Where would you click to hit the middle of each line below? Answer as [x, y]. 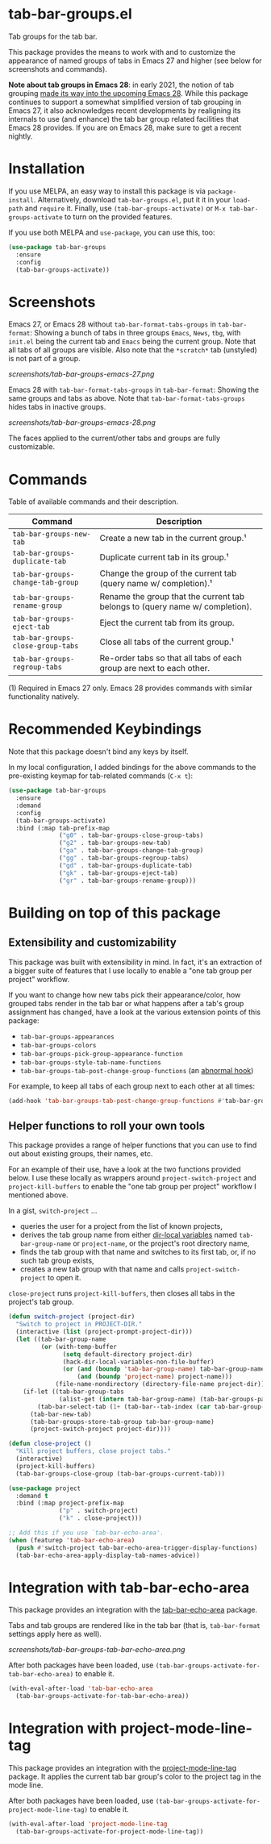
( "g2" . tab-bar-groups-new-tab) [115, 843]
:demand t [32, 1496]
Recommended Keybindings [105, 729]
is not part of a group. [44, 359]
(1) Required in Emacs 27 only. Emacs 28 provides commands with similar [130, 688]
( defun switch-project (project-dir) [72, 1317]
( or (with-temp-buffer [79, 1347]
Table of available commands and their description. [94, 502]
